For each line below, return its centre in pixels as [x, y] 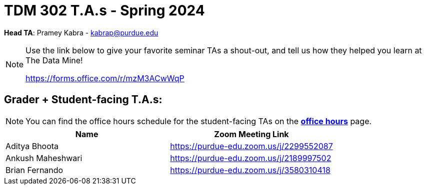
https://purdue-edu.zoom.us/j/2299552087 [251, 146]
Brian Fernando [34, 170]
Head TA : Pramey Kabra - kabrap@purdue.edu [81, 32]
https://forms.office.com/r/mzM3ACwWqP [105, 78]
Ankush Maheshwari [44, 158]
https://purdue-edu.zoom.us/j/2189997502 [251, 158]
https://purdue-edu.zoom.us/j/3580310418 [250, 170]
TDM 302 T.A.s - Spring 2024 [104, 10]
